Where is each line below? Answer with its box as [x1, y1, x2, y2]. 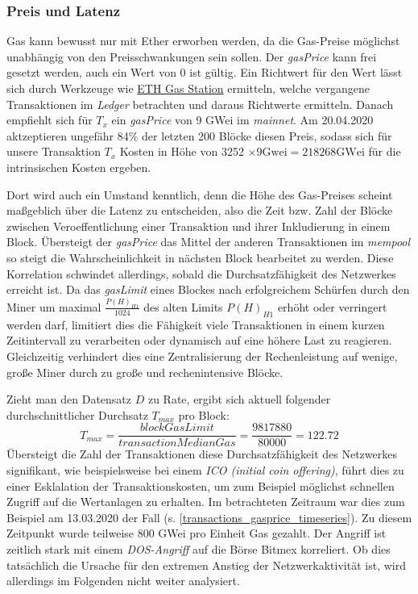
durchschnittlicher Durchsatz [6, 406, 148, 423]
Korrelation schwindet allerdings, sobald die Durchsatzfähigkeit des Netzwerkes [6, 265, 396, 282]
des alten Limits [143, 298, 223, 315]
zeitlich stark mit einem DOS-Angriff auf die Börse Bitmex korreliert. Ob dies [6, 540, 391, 557]
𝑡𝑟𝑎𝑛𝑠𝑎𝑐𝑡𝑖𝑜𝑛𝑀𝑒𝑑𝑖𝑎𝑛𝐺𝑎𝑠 [118, 437, 236, 450]
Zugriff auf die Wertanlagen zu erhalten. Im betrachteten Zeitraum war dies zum [6, 493, 405, 510]
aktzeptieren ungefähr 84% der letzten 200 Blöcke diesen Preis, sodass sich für [6, 127, 392, 144]
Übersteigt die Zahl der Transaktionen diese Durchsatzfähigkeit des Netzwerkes [6, 445, 397, 462]
